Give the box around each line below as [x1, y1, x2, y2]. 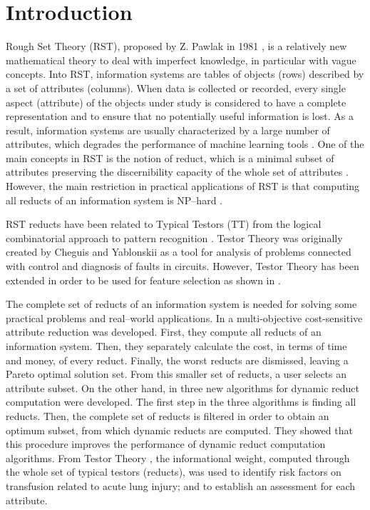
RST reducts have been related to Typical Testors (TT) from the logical [6, 216, 322, 231]
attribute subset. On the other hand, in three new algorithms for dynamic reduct [6, 380, 359, 395]
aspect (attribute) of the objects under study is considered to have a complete [6, 94, 346, 109]
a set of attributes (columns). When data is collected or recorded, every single [6, 80, 346, 95]
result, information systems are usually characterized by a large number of [6, 122, 330, 137]
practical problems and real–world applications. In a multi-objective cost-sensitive [6, 310, 363, 325]
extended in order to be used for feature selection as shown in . [6, 272, 281, 287]
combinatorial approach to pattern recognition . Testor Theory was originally [6, 230, 343, 245]
